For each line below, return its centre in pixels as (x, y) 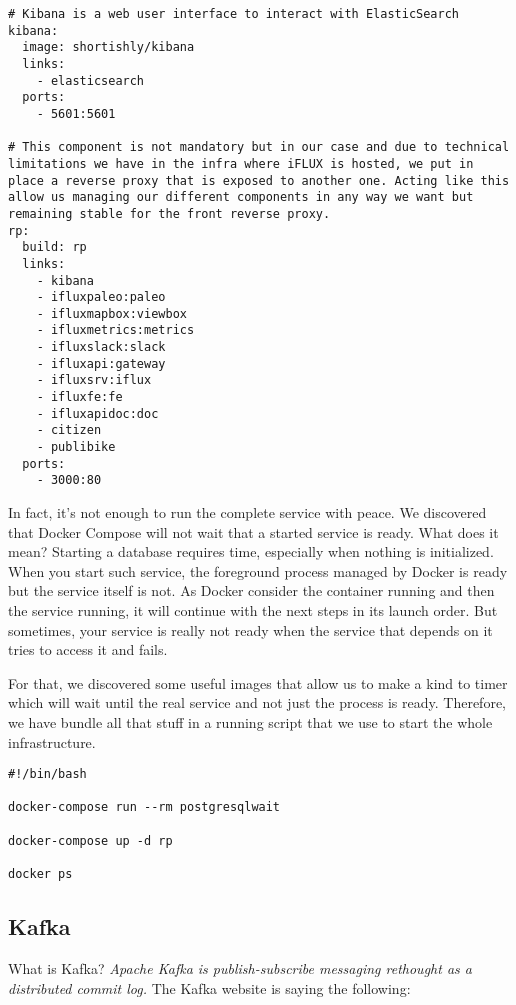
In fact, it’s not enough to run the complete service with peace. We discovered (247, 512)
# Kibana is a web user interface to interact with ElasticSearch (234, 14)
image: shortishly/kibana (108, 47)
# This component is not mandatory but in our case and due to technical (259, 147)
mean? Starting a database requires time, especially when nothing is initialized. (251, 551)
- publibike (76, 447)
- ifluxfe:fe (79, 397)
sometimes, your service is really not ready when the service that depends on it (250, 629)
